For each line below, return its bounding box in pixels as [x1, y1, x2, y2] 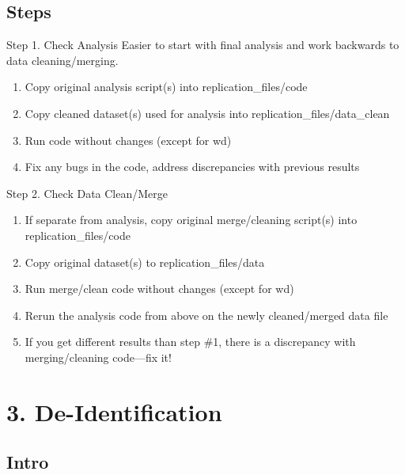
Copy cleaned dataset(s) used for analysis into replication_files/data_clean [25, 104, 390, 121]
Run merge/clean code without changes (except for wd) [25, 280, 294, 297]
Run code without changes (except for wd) [25, 131, 232, 148]
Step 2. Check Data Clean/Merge [6, 184, 168, 201]
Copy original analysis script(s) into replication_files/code [25, 78, 308, 95]
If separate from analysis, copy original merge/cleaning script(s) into [25, 211, 358, 228]
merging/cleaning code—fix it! [25, 348, 172, 365]
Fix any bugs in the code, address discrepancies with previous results [25, 158, 360, 175]
